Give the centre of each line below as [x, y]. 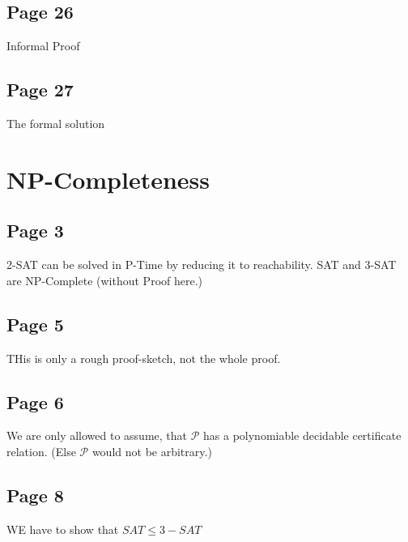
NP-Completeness [108, 179]
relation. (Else [41, 451]
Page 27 [40, 90]
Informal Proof [43, 46]
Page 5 [35, 324]
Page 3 [35, 230]
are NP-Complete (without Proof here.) [105, 280]
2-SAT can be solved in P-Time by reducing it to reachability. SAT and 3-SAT [202, 265]
